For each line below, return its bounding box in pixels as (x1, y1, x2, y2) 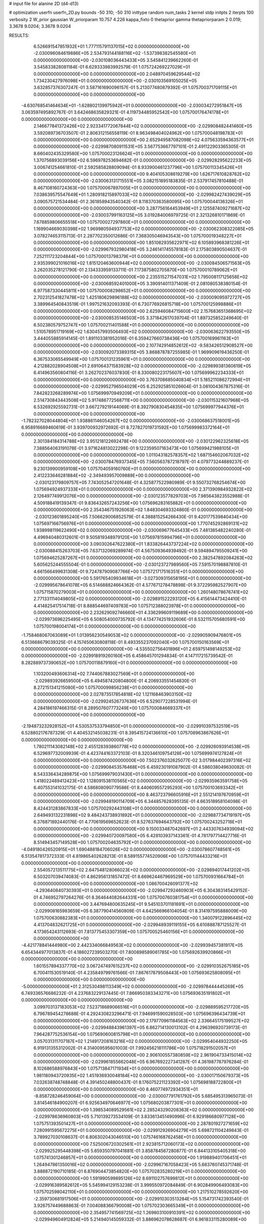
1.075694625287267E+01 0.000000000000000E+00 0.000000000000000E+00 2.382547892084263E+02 (33, 555, 253, 561)
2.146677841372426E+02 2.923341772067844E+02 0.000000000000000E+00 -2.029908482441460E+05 (33, 123, 252, 129)
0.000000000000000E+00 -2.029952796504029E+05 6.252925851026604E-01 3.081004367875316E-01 (33, 383, 249, 389)
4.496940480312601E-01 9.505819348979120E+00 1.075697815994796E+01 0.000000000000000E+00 (33, 534, 246, 540)
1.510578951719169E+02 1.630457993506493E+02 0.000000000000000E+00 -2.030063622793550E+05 (33, 329, 250, 334)
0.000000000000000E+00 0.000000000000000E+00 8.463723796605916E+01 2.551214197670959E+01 (33, 791, 249, 798)
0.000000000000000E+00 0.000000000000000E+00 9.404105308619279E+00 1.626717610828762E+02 (33, 171, 250, 177)
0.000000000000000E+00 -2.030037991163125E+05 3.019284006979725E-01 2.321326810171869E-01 (33, 212, 245, 218)
